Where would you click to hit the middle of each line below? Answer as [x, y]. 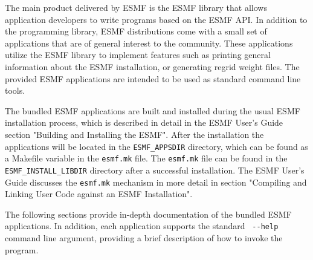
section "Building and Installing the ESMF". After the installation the [134, 134]
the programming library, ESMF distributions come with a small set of [136, 31]
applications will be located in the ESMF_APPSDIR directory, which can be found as [156, 146]
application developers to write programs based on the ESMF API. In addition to [156, 19]
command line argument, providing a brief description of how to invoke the [144, 238]
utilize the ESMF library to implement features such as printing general [138, 55]
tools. [15, 90]
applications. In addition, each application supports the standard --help [142, 226]
